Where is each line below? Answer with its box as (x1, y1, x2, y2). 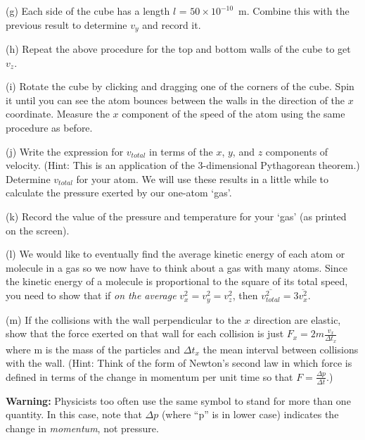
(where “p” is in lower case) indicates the (161, 407, 339, 422)
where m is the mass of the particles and (6, 341, 181, 356)
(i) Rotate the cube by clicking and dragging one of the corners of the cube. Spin (6, 79, 354, 94)
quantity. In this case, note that (6, 407, 142, 422)
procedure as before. (6, 120, 93, 135)
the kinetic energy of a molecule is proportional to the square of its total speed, (6, 274, 348, 289)
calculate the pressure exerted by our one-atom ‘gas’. (6, 185, 232, 200)
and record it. (142, 17, 201, 32)
